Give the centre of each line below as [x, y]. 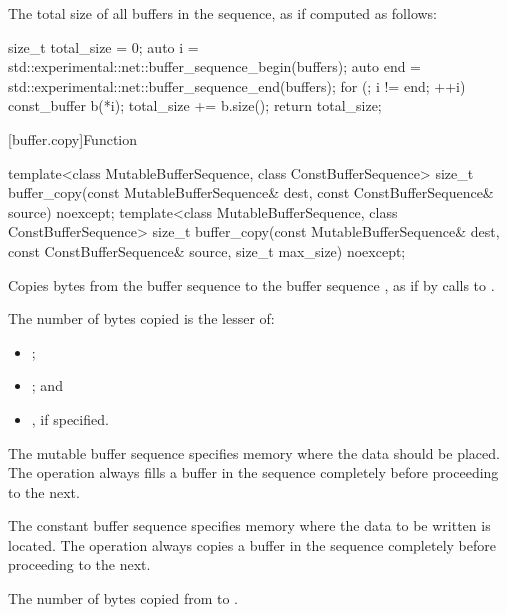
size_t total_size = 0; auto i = [103, 46]
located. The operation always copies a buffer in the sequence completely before [252, 544]
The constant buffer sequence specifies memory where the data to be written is [249, 525]
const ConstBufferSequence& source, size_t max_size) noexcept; [207, 250]
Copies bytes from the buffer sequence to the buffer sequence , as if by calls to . [251, 284]
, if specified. [70, 418]
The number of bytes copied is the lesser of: [141, 318]
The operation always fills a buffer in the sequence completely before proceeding [253, 472]
